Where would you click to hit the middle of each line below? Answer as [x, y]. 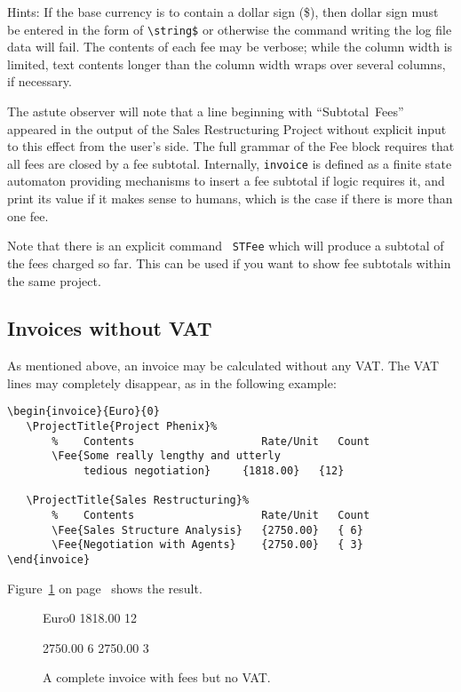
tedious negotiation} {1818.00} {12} [214, 471]
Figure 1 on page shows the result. [105, 588]
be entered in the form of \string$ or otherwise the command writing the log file [230, 29]
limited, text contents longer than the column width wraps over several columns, [227, 64]
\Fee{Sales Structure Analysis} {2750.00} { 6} [207, 530]
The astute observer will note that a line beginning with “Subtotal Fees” [206, 111]
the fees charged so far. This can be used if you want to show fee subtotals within [229, 262]
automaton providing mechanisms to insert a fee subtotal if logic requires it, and [226, 181]
